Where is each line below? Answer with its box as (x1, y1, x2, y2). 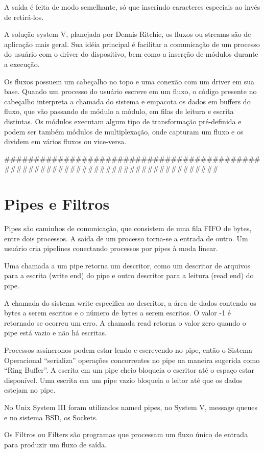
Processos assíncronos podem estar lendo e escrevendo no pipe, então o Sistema (4, 344, 252, 355)
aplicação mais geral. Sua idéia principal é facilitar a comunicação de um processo (4, 38, 260, 49)
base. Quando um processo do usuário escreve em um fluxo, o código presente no (4, 86, 257, 97)
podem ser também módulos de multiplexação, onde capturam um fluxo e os (4, 126, 244, 137)
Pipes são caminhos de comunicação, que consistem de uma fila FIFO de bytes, (4, 223, 252, 234)
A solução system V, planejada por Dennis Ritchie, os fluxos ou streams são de (4, 29, 251, 39)
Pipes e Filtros (4, 193, 110, 214)
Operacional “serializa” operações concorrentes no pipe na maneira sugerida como (4, 354, 260, 365)
